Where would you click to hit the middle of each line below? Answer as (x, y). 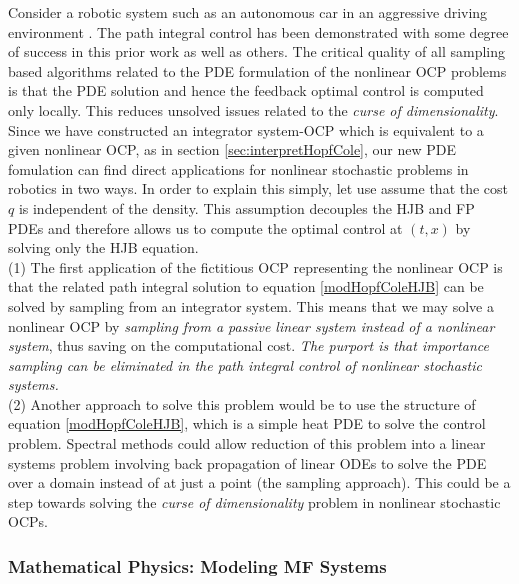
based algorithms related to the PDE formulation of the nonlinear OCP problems (257, 70)
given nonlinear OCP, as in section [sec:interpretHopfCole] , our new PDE (232, 149)
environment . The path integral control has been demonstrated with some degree (258, 31)
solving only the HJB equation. (103, 247)
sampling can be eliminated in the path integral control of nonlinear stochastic (245, 364)
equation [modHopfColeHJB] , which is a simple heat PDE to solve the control (247, 423)
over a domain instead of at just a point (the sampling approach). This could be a (259, 482)
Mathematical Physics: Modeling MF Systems (197, 565)
